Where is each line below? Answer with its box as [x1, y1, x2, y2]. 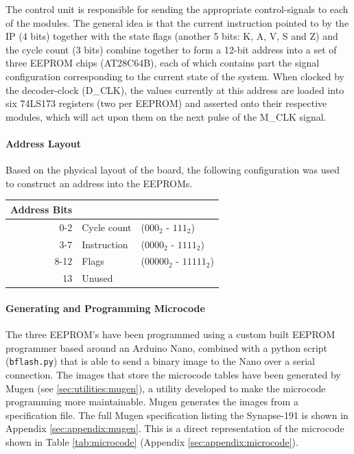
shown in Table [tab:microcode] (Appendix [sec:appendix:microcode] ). [5, 434, 298, 449]
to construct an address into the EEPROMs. [5, 176, 193, 190]
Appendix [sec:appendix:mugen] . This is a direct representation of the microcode [5, 421, 344, 435]
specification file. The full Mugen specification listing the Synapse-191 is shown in [5, 407, 349, 422]
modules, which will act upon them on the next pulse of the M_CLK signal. [5, 109, 327, 123]
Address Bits [10, 202, 73, 216]
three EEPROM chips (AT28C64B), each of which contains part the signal [5, 56, 320, 70]
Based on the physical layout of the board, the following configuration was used [5, 163, 340, 177]
